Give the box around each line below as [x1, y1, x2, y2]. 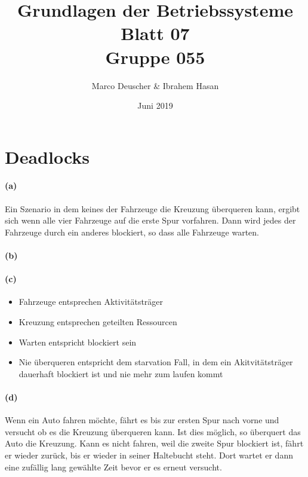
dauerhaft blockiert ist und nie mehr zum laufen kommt [19, 367, 223, 380]
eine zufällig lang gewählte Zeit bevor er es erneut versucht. [5, 460, 222, 473]
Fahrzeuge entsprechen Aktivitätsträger [19, 295, 164, 308]
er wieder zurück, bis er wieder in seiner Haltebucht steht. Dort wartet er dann [5, 448, 293, 461]
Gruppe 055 [105, 44, 205, 69]
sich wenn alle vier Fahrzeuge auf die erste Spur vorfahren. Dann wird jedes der [5, 214, 296, 227]
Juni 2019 [137, 99, 173, 112]
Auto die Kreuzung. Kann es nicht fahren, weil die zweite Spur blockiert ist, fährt [5, 437, 304, 450]
